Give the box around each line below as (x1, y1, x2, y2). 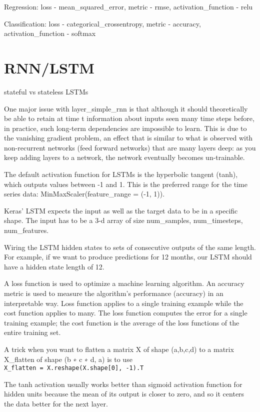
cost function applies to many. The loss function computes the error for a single (4, 307, 247, 318)
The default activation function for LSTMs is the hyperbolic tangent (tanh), (4, 169, 238, 179)
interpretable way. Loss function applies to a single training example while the (4, 297, 243, 308)
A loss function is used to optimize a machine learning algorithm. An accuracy (4, 278, 244, 288)
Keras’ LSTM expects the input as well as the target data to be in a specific (4, 205, 238, 215)
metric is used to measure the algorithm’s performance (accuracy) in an (4, 288, 223, 298)
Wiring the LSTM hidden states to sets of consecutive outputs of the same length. (4, 241, 256, 252)
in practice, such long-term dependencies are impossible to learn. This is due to (4, 122, 247, 133)
